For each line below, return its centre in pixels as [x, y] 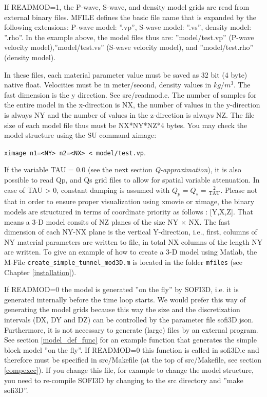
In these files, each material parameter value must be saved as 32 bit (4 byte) [126, 74]
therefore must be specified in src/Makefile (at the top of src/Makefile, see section [133, 360]
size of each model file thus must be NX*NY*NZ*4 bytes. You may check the [126, 125]
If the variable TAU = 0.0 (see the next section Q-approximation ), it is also [123, 169]
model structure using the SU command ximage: [80, 135]
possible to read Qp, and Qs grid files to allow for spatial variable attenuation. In [132, 179]
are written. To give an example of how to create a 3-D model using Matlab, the [131, 252]
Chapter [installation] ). [40, 272]
